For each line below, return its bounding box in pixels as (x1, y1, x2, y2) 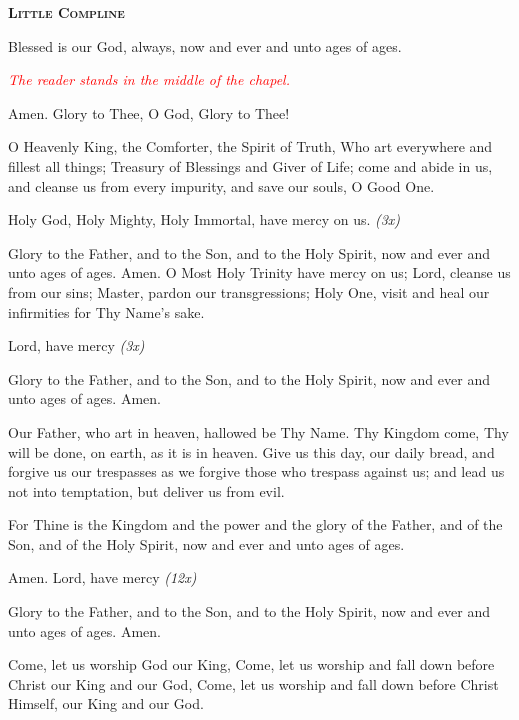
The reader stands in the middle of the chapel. (8, 69, 290, 90)
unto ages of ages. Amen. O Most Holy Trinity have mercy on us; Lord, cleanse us (8, 262, 511, 283)
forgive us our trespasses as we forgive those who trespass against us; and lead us (8, 461, 505, 482)
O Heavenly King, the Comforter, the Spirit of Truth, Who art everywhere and (8, 136, 493, 157)
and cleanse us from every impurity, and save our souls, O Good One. (8, 175, 435, 196)
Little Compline (8, 2, 125, 22)
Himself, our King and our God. (8, 693, 204, 714)
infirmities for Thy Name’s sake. (8, 301, 205, 322)
